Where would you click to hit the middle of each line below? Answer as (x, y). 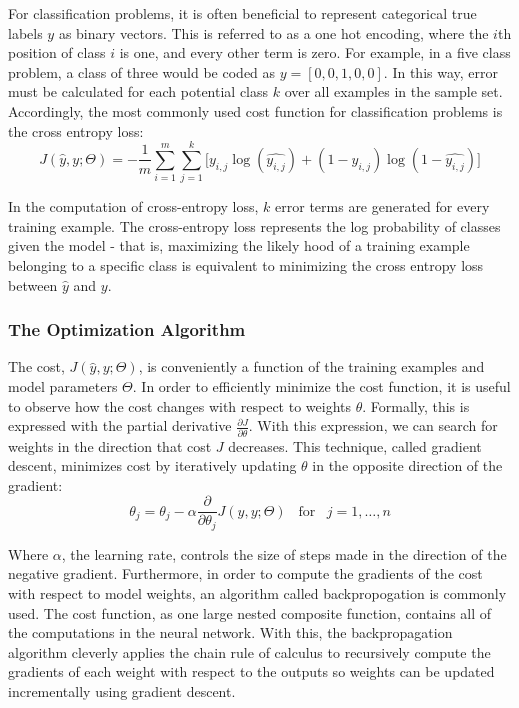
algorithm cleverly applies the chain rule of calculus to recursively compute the (249, 651)
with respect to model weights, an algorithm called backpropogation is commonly (257, 593)
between (33, 284)
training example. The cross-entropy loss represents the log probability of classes (254, 225)
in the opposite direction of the (407, 465)
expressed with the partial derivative (120, 425)
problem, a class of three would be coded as (142, 71)
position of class (57, 52)
